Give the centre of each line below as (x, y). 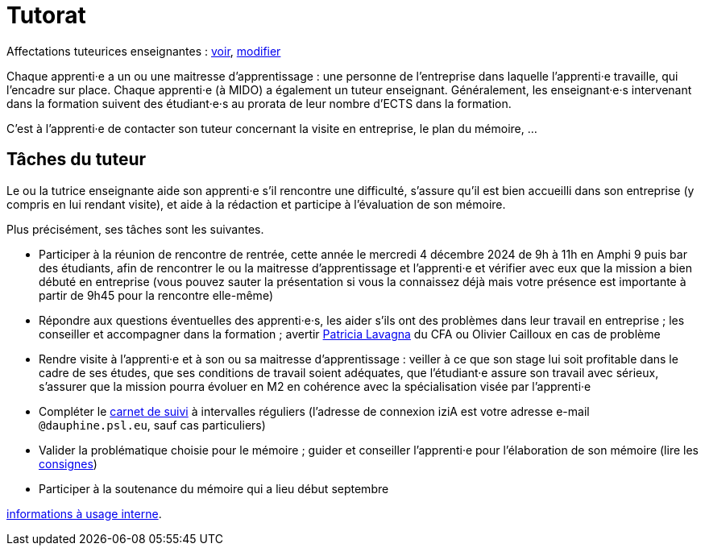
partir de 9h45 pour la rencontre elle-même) (156, 295)
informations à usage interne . (84, 513)
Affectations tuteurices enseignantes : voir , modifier (144, 51)
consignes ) (68, 463)
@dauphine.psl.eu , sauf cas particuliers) (152, 425)
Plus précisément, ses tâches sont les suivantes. (135, 229)
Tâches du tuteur (77, 160)
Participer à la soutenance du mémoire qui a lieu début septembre (214, 488)
